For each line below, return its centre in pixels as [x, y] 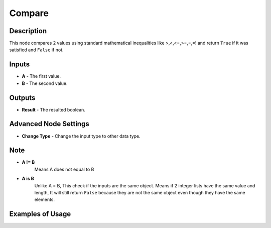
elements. [45, 200]
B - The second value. [45, 83]
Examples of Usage [40, 214]
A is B [28, 179]
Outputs [22, 98]
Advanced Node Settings [49, 124]
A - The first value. [41, 76]
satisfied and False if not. [36, 50]
